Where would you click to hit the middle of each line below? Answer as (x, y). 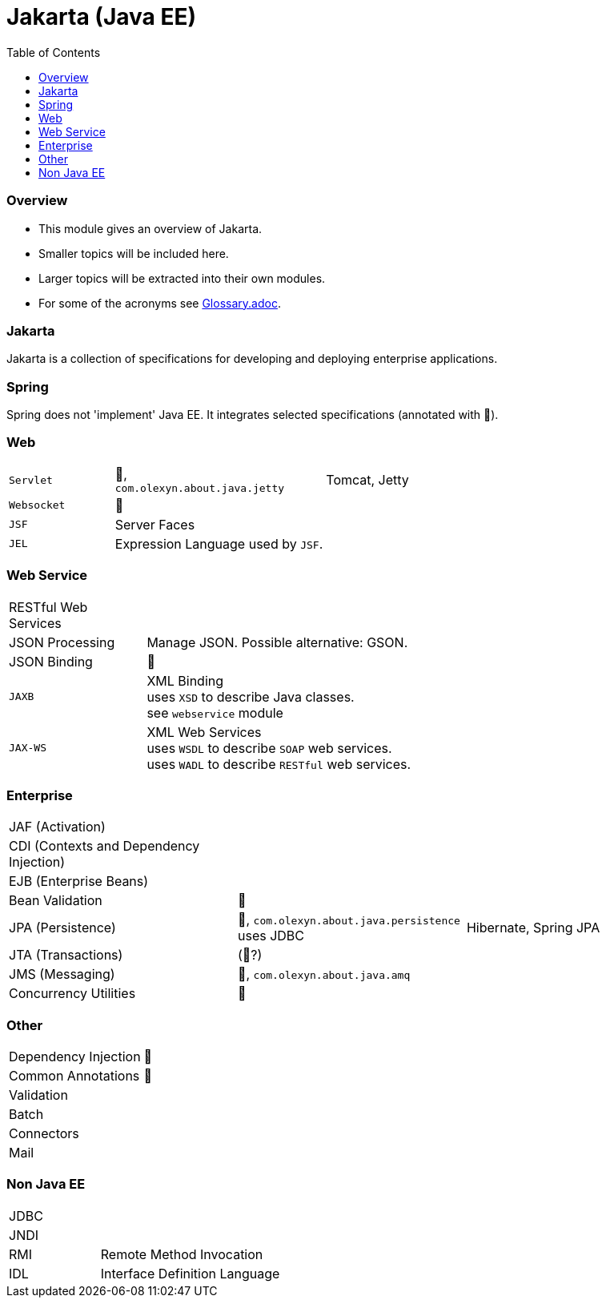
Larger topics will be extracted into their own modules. (182, 278)
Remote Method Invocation (182, 1254)
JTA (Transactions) (66, 955)
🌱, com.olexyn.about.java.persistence (349, 920)
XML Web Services (204, 732)
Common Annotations (74, 1076)
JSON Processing (62, 642)
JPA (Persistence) (62, 928)
